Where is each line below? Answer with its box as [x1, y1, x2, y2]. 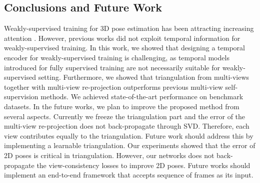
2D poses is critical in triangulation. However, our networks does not [4, 150, 214, 160]
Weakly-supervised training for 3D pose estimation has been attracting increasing [4, 23, 254, 33]
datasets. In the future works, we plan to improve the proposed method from [4, 101, 239, 111]
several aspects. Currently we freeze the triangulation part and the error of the [4, 111, 245, 121]
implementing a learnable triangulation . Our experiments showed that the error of [4, 140, 255, 151]
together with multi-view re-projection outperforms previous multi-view [4, 81, 223, 92]
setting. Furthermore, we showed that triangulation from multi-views [38, 72, 249, 82]
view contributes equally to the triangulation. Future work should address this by [4, 130, 253, 141]
